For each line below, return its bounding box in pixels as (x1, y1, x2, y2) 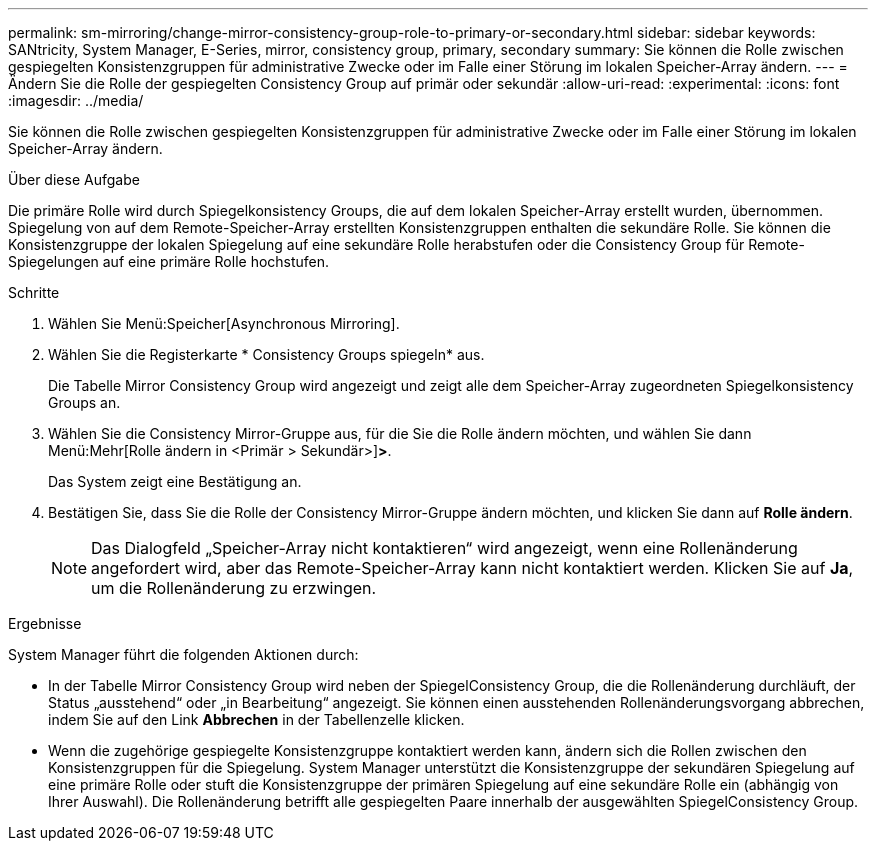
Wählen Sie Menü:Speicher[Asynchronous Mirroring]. (48, 315, 400, 332)
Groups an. (48, 394, 121, 411)
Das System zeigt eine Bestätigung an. (48, 473, 302, 490)
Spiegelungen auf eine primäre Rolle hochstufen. (8, 253, 330, 270)
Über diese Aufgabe (8, 171, 140, 188)
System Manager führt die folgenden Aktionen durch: (8, 646, 359, 663)
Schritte (8, 284, 60, 301)
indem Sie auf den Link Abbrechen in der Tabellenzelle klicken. (48, 711, 465, 728)
